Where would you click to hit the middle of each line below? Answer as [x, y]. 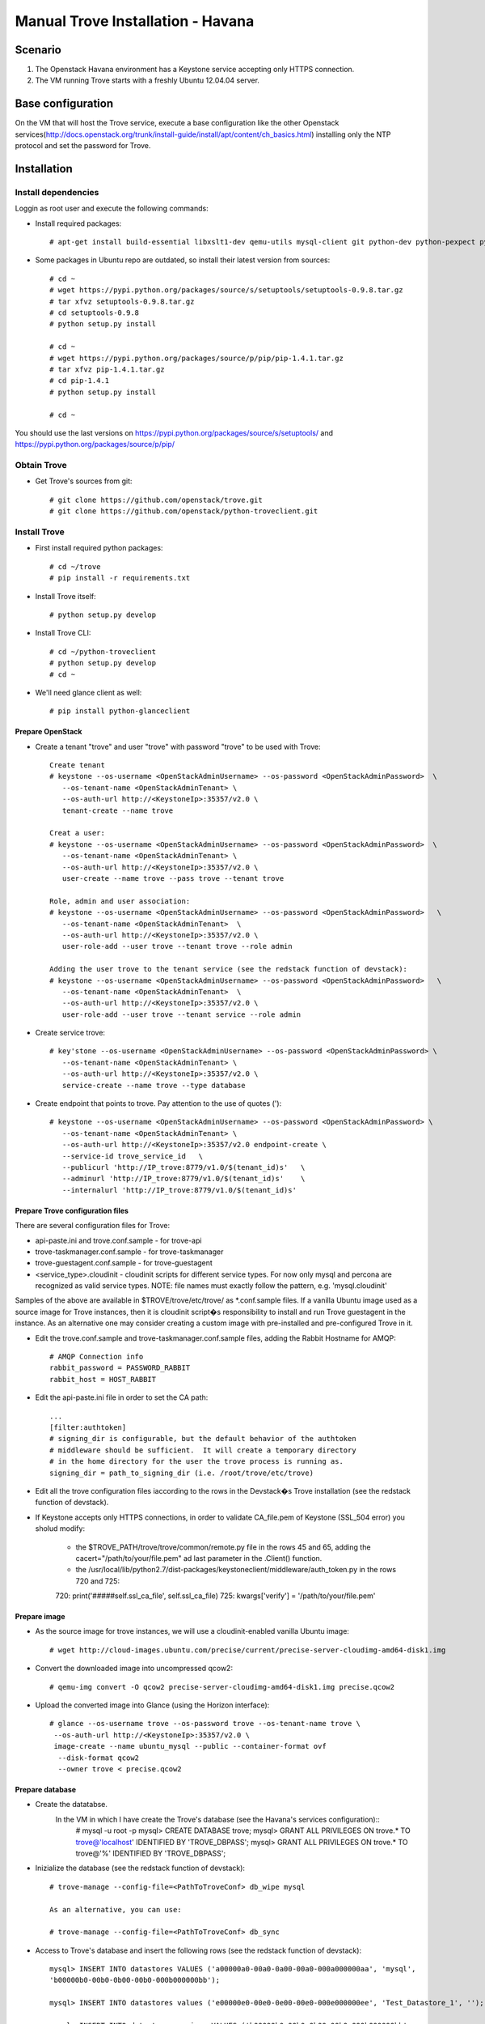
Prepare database [46, 1789]
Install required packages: [78, 223]
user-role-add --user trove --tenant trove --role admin [177, 946]
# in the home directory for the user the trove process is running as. [196, 1462]
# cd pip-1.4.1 [80, 381]
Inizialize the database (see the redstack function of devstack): [140, 1868]
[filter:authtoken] [88, 1428]
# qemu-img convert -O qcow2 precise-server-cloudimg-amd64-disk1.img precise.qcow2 [222, 1687]
